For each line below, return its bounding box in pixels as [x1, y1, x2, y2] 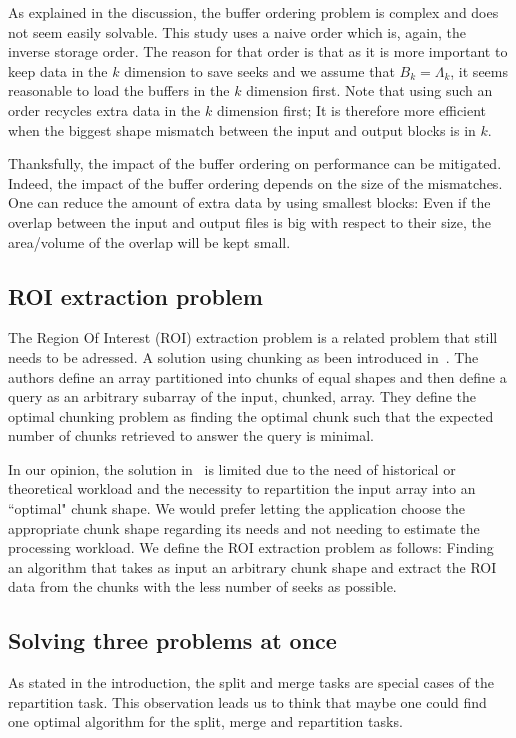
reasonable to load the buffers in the [8, 80, 230, 101]
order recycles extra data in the [8, 99, 201, 120]
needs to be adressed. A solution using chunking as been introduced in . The [8, 346, 479, 367]
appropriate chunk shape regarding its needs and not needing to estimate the [8, 517, 480, 538]
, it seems [450, 60, 508, 81]
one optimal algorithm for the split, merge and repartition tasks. [8, 711, 403, 732]
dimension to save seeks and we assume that [124, 60, 395, 81]
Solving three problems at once [8, 625, 337, 656]
